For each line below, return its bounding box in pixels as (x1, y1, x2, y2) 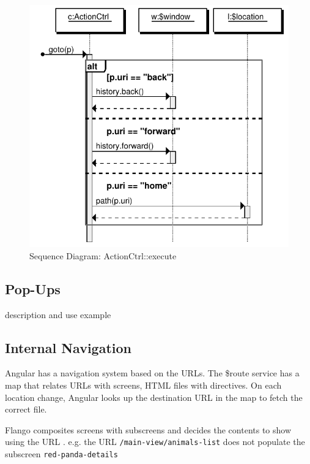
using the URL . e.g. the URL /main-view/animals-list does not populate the (5, 435, 305, 448)
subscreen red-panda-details (5, 447, 118, 460)
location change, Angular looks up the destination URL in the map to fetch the (5, 390, 303, 403)
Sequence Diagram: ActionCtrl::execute (29, 249, 177, 262)
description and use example (5, 308, 111, 321)
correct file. (5, 403, 47, 416)
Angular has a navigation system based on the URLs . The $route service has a (5, 367, 300, 379)
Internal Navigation (5, 338, 132, 357)
